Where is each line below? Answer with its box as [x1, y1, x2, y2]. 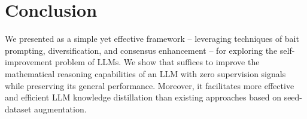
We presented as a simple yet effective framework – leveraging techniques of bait [5, 32, 299, 45]
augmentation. [34, 102, 87, 115]
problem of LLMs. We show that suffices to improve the [55, 56, 260, 68]
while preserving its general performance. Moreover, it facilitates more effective [5, 79, 294, 91]
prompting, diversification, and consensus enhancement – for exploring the [5, 44, 278, 56]
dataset [5, 102, 32, 115]
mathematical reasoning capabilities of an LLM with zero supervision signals [5, 67, 286, 80]
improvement [5, 56, 53, 68]
